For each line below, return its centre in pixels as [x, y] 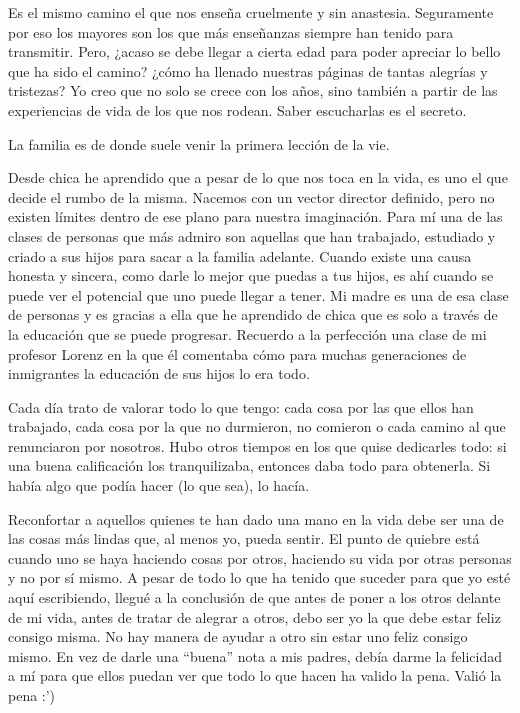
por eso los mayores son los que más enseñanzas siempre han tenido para [231, 31]
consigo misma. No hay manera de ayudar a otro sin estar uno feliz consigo [238, 636]
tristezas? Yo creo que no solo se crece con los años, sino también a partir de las [253, 90]
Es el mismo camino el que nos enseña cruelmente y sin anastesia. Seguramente [251, 12]
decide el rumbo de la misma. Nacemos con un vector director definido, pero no [251, 196]
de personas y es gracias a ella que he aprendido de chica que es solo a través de [253, 314]
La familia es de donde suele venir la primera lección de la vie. [199, 143]
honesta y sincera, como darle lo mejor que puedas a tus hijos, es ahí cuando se [251, 275]
